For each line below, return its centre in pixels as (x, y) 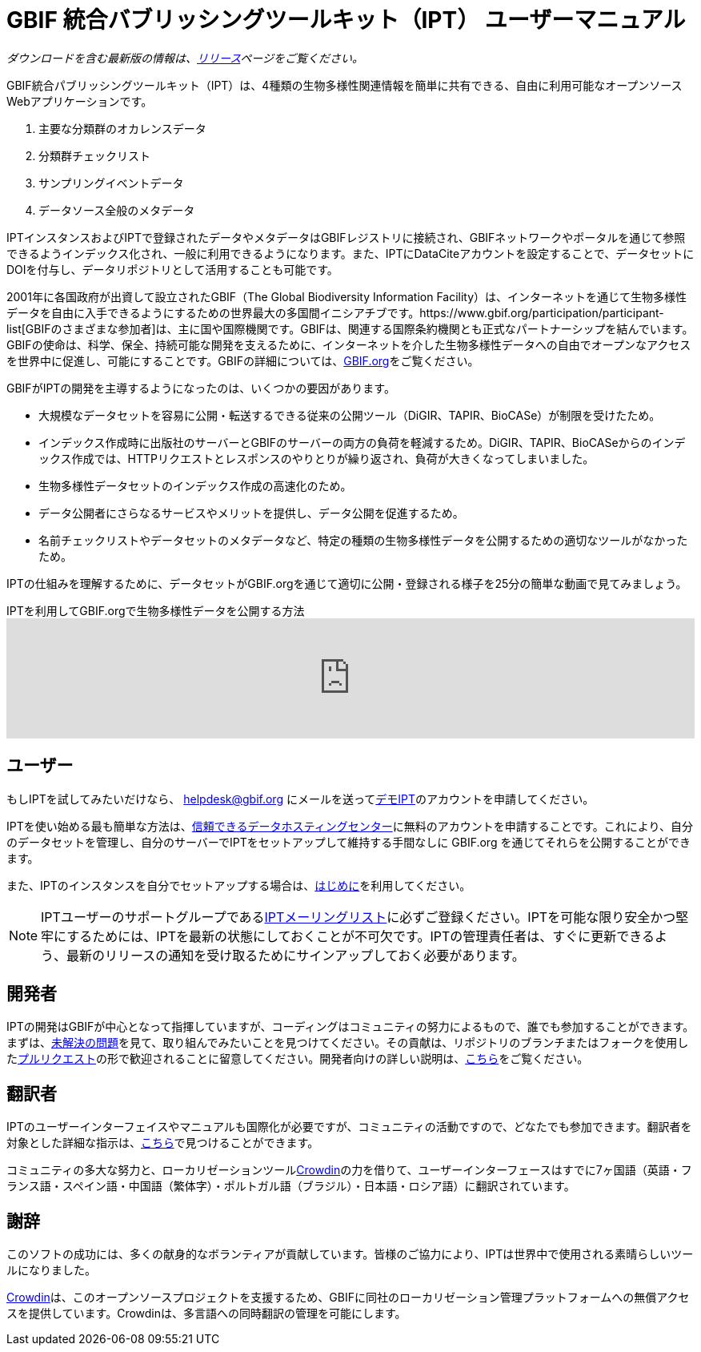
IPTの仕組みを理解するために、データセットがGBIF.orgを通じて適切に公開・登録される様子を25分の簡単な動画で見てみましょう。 (347, 583)
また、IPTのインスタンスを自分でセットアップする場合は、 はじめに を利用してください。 (239, 885)
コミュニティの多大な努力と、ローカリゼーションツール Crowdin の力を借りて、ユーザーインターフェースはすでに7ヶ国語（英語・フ (349, 1170)
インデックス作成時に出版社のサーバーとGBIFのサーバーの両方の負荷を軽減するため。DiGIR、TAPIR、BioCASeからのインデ (362, 442)
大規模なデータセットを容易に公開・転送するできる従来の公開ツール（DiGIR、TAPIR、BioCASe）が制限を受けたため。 (350, 415)
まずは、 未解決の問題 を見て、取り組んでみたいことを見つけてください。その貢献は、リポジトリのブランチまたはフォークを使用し (348, 1043)
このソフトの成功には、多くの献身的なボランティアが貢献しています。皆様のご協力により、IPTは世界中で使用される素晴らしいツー (350, 1254)
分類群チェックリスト (94, 155)
